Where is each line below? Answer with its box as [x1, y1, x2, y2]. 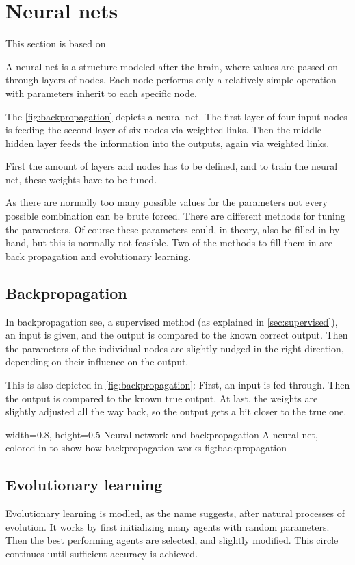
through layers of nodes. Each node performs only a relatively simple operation [5, 73, 337, 87]
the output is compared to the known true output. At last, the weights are [5, 391, 318, 405]
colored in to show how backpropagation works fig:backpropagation [5, 441, 287, 455]
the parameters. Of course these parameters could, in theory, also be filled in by [5, 222, 340, 236]
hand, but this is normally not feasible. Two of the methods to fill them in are [5, 235, 332, 250]
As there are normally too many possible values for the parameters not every [5, 195, 328, 209]
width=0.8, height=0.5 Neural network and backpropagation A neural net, [5, 427, 318, 441]
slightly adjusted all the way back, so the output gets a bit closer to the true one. [5, 404, 347, 419]
